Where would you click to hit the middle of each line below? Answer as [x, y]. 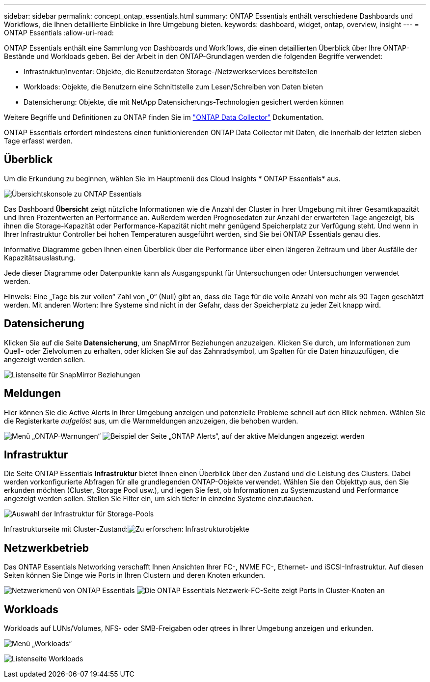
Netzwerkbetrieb [46, 548]
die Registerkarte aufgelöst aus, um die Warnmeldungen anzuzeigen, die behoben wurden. [151, 421]
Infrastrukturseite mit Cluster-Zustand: [66, 529]
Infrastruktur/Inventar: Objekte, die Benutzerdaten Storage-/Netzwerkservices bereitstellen [171, 71]
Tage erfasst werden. [38, 141]
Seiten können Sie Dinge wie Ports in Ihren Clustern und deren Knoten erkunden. [135, 575]
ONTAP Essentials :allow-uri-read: [59, 33]
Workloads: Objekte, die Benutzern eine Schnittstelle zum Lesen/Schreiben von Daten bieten [174, 87]
